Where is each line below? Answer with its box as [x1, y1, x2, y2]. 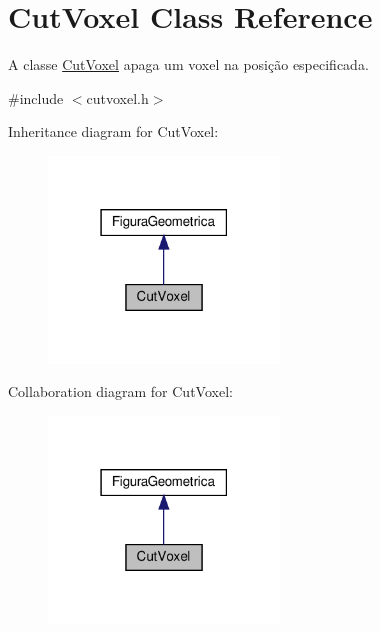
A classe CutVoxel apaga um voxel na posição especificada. [8, 54, 369, 75]
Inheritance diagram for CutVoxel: [8, 121, 219, 142]
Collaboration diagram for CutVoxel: [8, 381, 233, 402]
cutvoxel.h [86, 87, 149, 108]
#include [8, 87, 64, 108]
